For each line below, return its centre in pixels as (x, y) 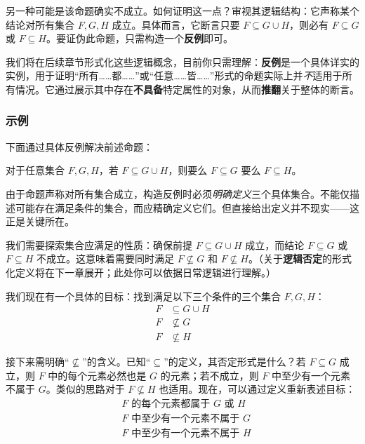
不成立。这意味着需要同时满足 (105, 258)
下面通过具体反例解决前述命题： (79, 146)
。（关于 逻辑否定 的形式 (300, 258)
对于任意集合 (35, 170)
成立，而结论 (275, 244)
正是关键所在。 (40, 221)
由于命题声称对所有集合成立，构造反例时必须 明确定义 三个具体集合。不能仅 (178, 193)
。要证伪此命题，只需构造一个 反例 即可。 (139, 38)
